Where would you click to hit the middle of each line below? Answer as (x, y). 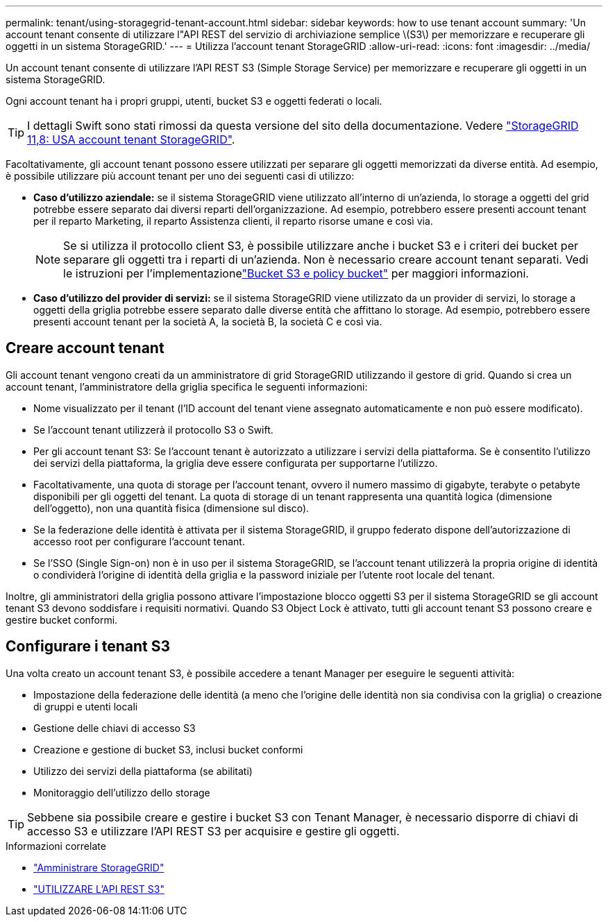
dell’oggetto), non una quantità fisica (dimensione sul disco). (171, 508)
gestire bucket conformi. (62, 620)
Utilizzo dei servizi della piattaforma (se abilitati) (143, 771)
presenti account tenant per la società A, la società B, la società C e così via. (208, 322)
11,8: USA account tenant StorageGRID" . (131, 139)
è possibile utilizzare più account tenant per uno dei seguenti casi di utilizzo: (180, 176)
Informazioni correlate (56, 846)
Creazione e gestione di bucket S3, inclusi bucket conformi (168, 749)
